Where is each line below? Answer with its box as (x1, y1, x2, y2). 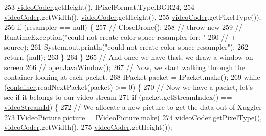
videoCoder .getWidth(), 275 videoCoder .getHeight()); (4, 122, 172, 132)
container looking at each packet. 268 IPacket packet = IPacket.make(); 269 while (4, 72, 260, 82)
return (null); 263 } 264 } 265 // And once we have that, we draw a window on (4, 51, 253, 62)
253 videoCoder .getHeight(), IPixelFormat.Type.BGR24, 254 (4, 2, 194, 12)
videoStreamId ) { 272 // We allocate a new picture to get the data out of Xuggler (4, 101, 262, 112)
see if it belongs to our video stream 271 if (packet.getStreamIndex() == (4, 92, 232, 102)
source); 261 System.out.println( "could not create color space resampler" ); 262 (4, 41, 248, 52)
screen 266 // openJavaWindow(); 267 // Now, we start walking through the (4, 61, 246, 72)
